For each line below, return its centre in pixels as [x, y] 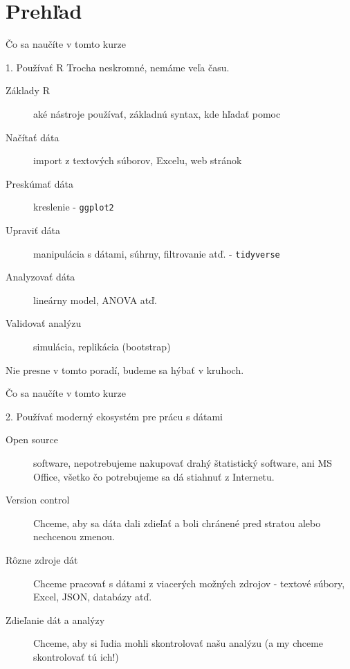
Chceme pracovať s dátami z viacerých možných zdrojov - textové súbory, [189, 583]
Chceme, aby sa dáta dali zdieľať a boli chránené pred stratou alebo [177, 523]
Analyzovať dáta [40, 277]
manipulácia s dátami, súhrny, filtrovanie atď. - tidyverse [157, 253]
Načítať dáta [33, 137]
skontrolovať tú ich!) [76, 656]
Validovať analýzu [44, 323]
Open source [32, 439]
